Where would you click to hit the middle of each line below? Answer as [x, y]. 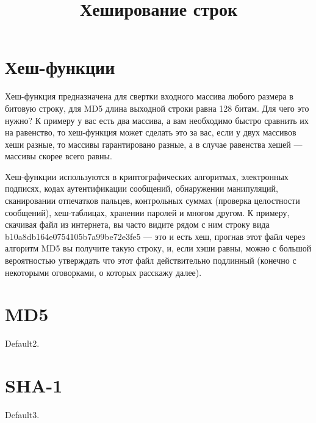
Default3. [22, 415]
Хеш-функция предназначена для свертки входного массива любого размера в [149, 96]
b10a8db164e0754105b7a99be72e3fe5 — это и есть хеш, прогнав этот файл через [155, 236]
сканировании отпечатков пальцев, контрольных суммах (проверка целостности [153, 201]
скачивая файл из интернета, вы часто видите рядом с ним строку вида [137, 224]
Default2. [22, 343]
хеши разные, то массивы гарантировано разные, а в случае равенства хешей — [154, 144]
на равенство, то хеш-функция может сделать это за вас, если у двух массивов [151, 132]
